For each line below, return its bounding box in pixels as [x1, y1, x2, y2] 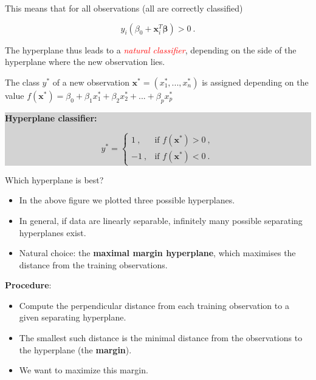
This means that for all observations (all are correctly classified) [5, 2, 243, 14]
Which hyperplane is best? [5, 173, 104, 186]
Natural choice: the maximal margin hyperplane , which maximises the [19, 246, 296, 259]
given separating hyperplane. [19, 311, 126, 324]
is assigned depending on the [202, 75, 309, 88]
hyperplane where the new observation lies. [5, 55, 165, 68]
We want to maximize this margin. [19, 364, 148, 376]
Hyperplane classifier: [5, 111, 97, 124]
